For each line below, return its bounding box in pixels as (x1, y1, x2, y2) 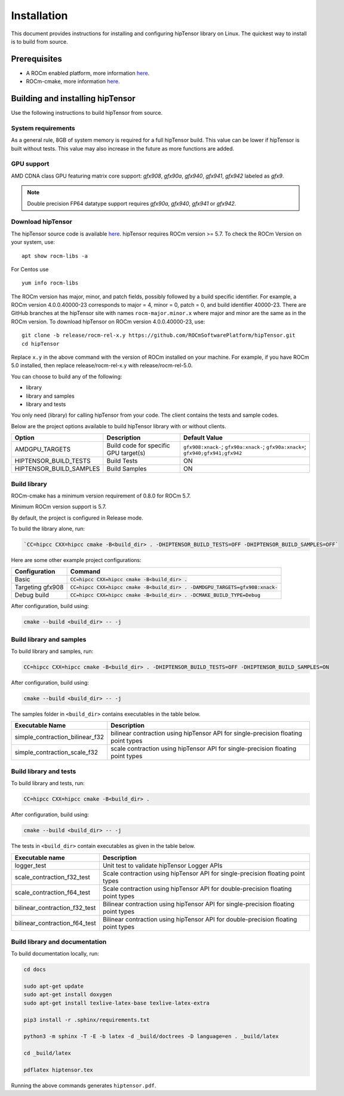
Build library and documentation (11, 938, 107, 946)
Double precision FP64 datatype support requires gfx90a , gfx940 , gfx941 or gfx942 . (27, 200, 236, 207)
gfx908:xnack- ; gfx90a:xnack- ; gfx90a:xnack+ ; (183, 442, 307, 451)
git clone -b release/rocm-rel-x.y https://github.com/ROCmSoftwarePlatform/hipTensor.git (21, 332, 296, 339)
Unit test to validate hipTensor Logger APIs (102, 861, 223, 869)
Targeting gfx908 (14, 583, 64, 591)
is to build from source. (11, 38, 68, 45)
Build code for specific (106, 441, 170, 450)
